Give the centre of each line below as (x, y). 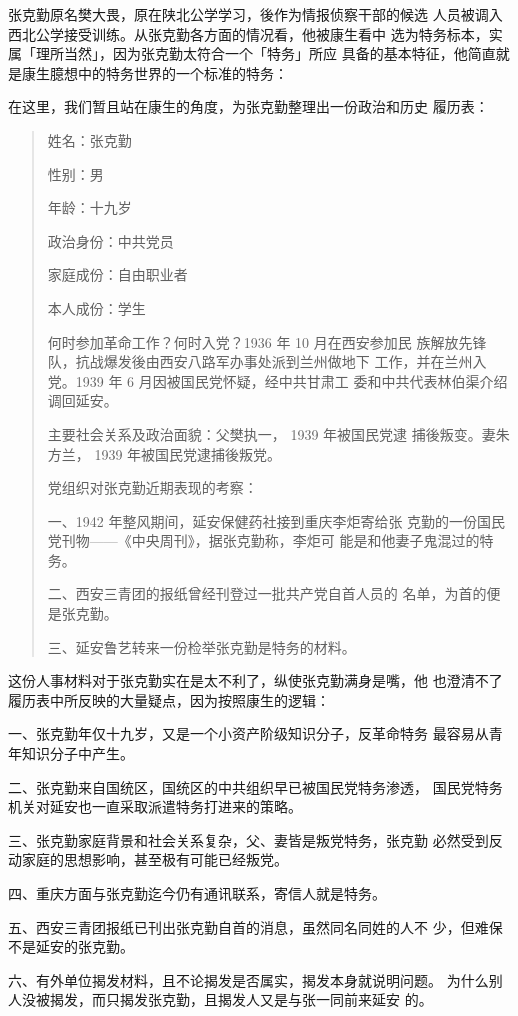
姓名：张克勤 (89, 139)
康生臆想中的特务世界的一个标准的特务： (154, 72)
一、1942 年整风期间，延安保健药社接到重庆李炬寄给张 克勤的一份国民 (276, 520)
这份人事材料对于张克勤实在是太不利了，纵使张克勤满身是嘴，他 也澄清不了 (255, 680)
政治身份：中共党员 (110, 240)
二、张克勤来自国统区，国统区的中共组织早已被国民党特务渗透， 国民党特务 (255, 786)
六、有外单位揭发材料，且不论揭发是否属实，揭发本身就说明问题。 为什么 (248, 979)
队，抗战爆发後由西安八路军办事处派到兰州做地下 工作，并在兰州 (260, 361)
